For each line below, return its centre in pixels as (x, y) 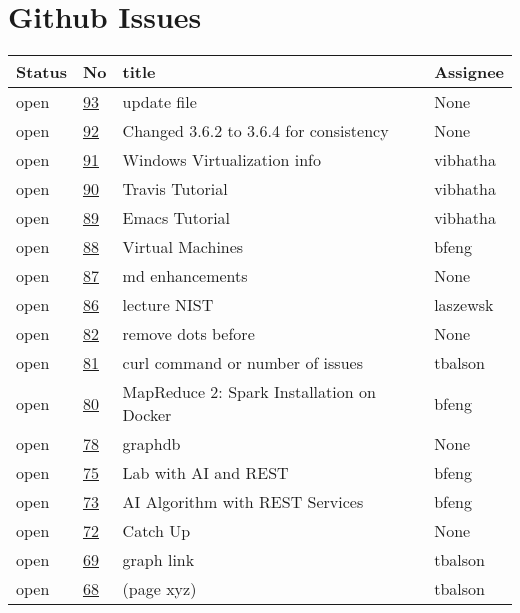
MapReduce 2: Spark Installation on (249, 392)
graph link (158, 560)
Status (41, 72)
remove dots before (188, 334)
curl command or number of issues (242, 363)
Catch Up (156, 531)
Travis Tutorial (175, 189)
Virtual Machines (183, 247)
